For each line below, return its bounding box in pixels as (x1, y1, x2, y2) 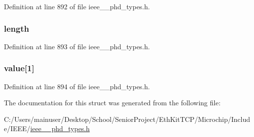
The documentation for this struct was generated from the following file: (4, 98, 221, 108)
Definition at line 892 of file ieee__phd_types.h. (4, 1, 150, 11)
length (4, 22, 29, 34)
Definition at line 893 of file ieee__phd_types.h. (4, 41, 150, 51)
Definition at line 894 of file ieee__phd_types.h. (4, 81, 150, 91)
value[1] (4, 62, 35, 74)
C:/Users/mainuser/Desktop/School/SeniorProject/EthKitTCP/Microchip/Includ (4, 114, 251, 124)
